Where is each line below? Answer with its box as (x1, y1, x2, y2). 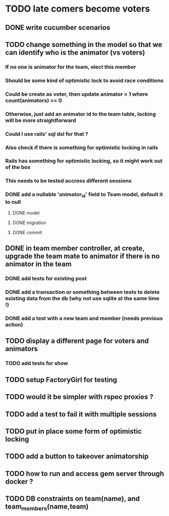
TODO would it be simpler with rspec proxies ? (5, 393, 154, 401)
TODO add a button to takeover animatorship (5, 452, 149, 461)
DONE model (12, 209, 40, 216)
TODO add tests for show (5, 360, 68, 367)
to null (5, 198, 21, 205)
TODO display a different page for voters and (5, 337, 149, 346)
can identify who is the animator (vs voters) (5, 48, 145, 57)
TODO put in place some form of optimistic (5, 427, 142, 436)
